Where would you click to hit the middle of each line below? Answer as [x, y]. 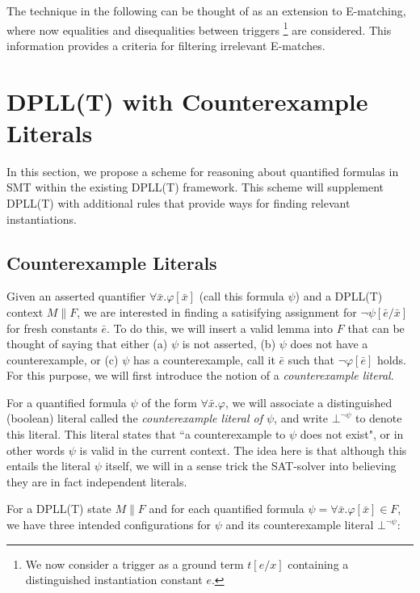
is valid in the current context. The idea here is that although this [243, 450]
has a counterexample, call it [204, 359]
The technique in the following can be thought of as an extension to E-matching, [206, 11]
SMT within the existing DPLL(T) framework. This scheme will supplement [195, 187]
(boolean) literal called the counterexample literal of [134, 418]
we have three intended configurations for [109, 525]
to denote [378, 418]
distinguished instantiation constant [114, 580]
